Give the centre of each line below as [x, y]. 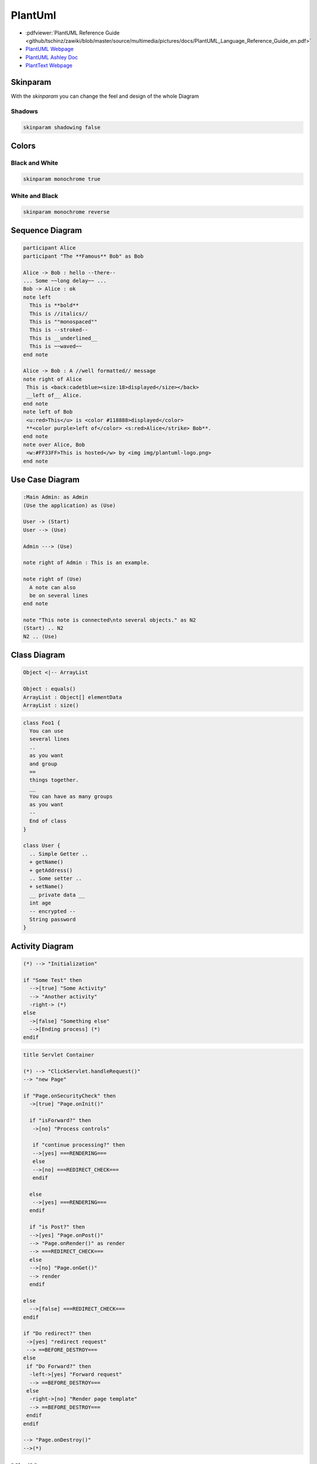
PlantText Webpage [49, 66]
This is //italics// [59, 314]
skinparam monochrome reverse [66, 212]
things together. [54, 780]
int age [40, 903]
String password [53, 919]
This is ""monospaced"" [63, 321]
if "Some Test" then [52, 980]
